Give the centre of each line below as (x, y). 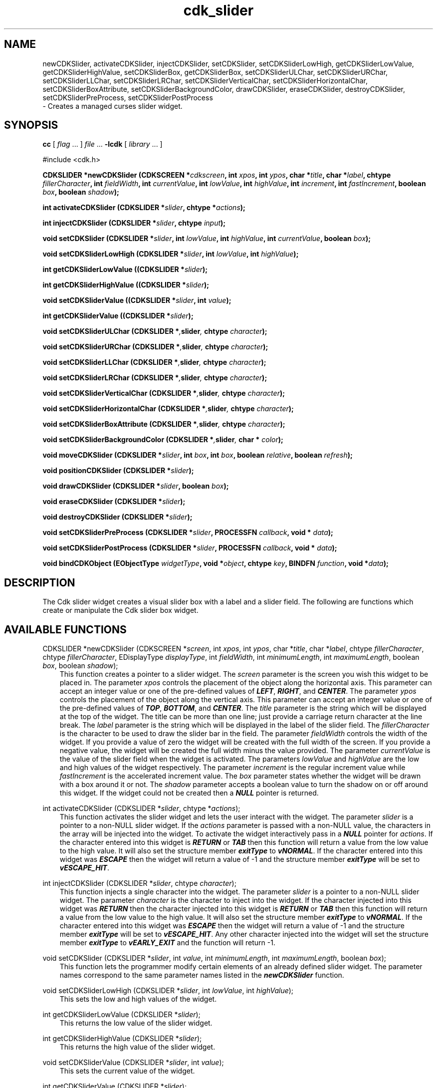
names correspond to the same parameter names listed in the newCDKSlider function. (202, 975)
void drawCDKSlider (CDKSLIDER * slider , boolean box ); (136, 486)
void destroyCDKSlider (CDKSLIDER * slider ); (117, 517)
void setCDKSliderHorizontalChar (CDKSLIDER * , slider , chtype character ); (168, 409)
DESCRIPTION (40, 582)
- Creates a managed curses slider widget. (112, 106)
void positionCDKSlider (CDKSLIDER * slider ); (118, 471)
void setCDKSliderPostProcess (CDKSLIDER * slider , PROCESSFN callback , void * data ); (190, 548)
